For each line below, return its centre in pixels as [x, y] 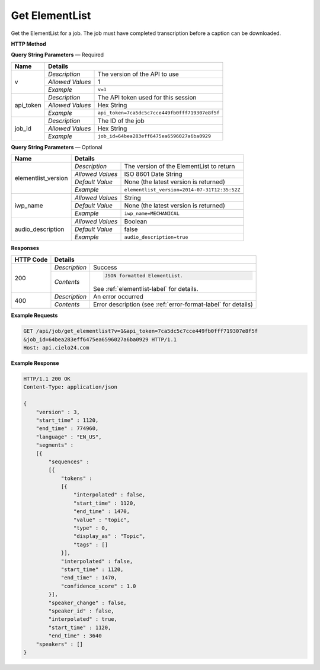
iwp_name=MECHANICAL [152, 213]
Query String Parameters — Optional [57, 147]
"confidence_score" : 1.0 [98, 586]
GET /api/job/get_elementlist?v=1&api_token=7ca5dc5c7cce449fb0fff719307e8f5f [140, 331]
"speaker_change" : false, [87, 602]
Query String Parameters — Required [57, 55]
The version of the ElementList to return [180, 166]
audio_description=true [156, 237]
